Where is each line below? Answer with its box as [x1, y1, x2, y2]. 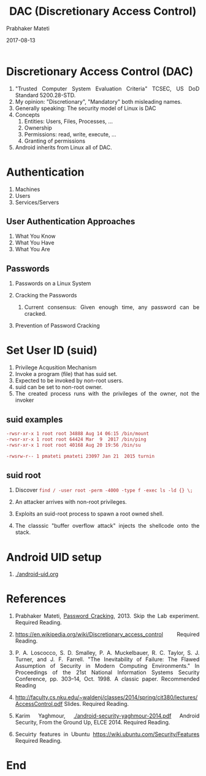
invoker [15, 396, 34, 404]
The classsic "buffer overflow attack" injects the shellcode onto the [15, 522, 200, 530]
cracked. [24, 310, 47, 318]
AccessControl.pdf [15, 700, 63, 708]
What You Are [15, 246, 51, 253]
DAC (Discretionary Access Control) [9, 4, 197, 18]
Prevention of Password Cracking [15, 322, 100, 329]
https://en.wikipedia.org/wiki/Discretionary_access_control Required [15, 631, 200, 638]
